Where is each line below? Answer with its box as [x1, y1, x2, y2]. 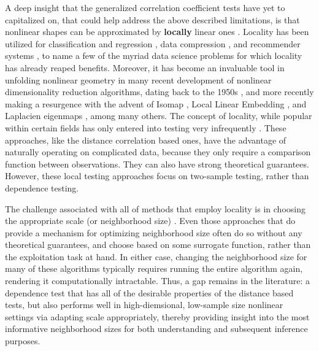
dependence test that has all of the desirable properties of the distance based [5, 286, 294, 299]
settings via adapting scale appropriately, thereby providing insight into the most [5, 310, 310, 323]
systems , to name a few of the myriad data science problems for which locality [5, 49, 302, 62]
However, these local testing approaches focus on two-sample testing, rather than [5, 169, 309, 182]
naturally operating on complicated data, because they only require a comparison [5, 145, 311, 158]
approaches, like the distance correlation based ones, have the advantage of [5, 133, 286, 146]
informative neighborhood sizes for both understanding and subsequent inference [5, 322, 308, 335]
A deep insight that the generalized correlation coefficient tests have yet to [5, 1, 285, 13]
